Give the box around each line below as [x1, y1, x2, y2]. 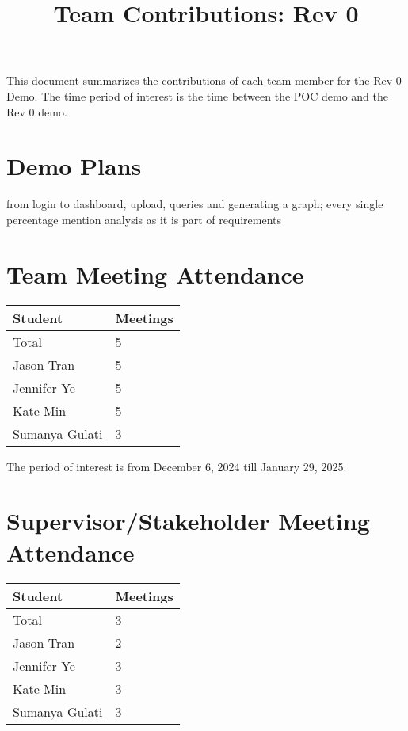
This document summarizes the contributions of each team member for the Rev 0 [6, 72, 402, 89]
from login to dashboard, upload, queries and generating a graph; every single [6, 196, 383, 212]
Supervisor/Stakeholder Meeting [6, 504, 370, 537]
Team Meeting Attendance [6, 257, 304, 290]
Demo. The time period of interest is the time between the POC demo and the [6, 87, 389, 104]
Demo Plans [6, 150, 142, 182]
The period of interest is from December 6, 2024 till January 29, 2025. [6, 458, 347, 474]
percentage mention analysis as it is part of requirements [6, 211, 282, 227]
